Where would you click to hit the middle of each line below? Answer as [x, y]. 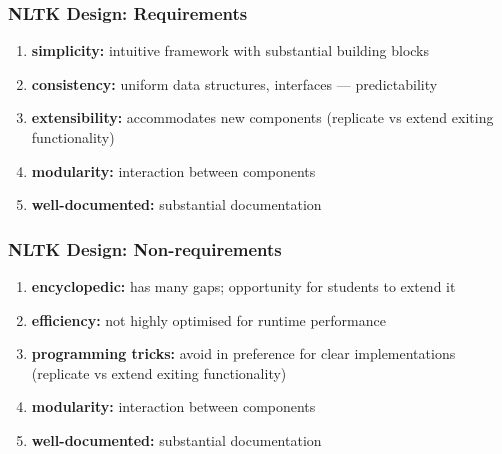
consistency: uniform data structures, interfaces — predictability [234, 83]
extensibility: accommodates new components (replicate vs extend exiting [262, 117]
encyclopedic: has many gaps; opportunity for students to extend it [243, 286]
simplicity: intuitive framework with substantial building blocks [230, 50]
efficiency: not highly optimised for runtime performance [208, 319]
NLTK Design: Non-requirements [145, 248]
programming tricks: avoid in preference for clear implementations [243, 353]
